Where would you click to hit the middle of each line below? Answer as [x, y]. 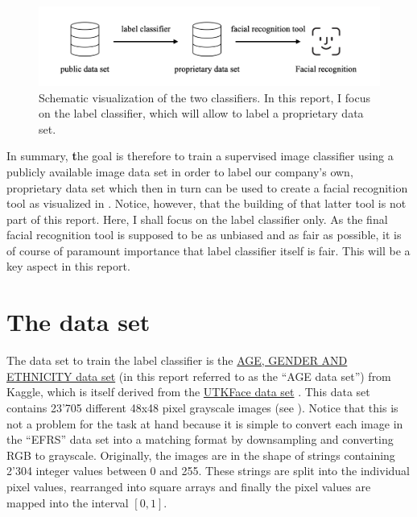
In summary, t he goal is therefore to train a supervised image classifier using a [200, 156]
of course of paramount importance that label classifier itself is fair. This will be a [208, 250]
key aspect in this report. [68, 266]
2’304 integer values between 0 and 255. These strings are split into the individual [208, 471]
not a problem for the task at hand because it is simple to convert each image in [205, 423]
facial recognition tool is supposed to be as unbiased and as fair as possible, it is [204, 235]
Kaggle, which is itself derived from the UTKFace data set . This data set [188, 392]
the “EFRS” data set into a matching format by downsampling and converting [200, 439]
